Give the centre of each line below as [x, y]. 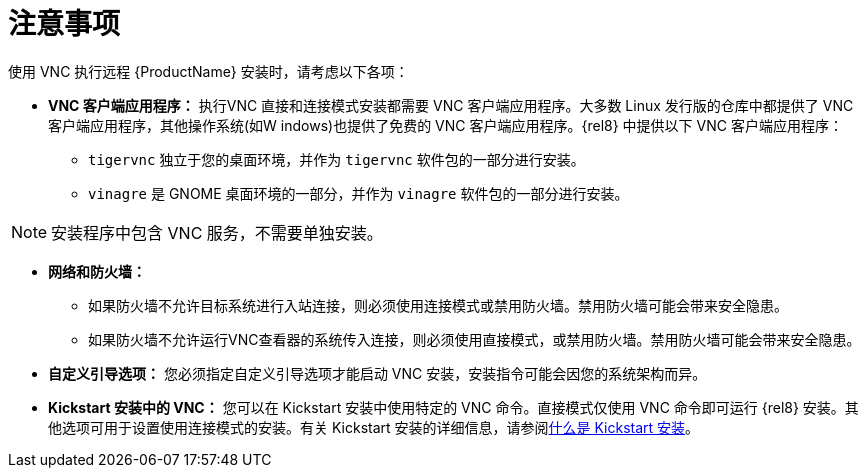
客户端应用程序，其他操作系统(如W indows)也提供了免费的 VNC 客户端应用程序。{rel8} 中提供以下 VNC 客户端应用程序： [445, 125]
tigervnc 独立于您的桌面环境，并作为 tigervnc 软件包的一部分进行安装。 [336, 159]
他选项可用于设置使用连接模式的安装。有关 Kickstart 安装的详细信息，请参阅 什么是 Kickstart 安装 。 [374, 427]
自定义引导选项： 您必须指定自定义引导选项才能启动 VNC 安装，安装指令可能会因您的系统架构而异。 [377, 373]
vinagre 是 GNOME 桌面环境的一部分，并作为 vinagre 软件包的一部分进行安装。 [358, 193]
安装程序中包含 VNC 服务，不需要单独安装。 [217, 232]
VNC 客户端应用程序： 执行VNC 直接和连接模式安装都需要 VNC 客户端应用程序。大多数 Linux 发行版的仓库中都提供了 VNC [451, 105]
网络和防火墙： [97, 271]
